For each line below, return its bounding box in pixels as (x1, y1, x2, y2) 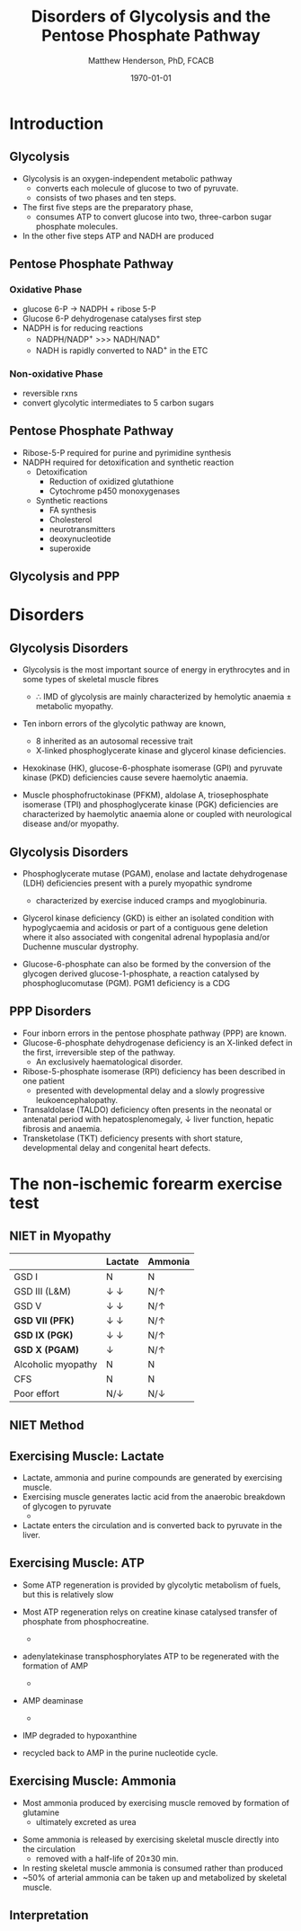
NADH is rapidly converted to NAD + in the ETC (35, 343, 208, 356)
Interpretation (9, 1908, 89, 1923)
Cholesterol (49, 514, 93, 525)
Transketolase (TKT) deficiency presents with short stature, (22, 1133, 243, 1143)
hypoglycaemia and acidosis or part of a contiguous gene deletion (22, 922, 268, 933)
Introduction (9, 113, 104, 134)
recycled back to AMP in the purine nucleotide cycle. (22, 1747, 218, 1758)
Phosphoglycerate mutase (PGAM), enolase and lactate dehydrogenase (22, 868, 288, 879)
